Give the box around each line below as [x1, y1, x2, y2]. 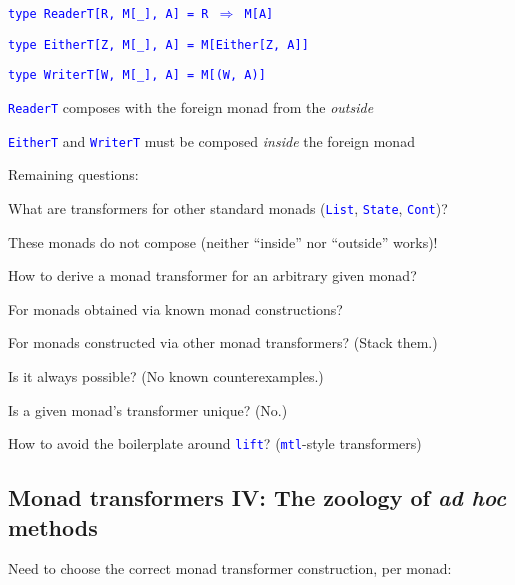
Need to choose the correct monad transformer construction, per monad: [8, 558, 452, 579]
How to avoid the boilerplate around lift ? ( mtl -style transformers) [8, 433, 422, 454]
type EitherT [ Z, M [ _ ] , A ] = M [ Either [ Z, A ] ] [8, 37, 309, 52]
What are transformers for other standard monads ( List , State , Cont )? [8, 197, 448, 218]
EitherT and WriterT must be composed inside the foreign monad [8, 130, 415, 151]
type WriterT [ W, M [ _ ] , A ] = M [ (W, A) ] [8, 68, 266, 83]
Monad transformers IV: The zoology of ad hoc [8, 482, 507, 513]
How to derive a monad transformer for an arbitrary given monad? [8, 265, 417, 286]
